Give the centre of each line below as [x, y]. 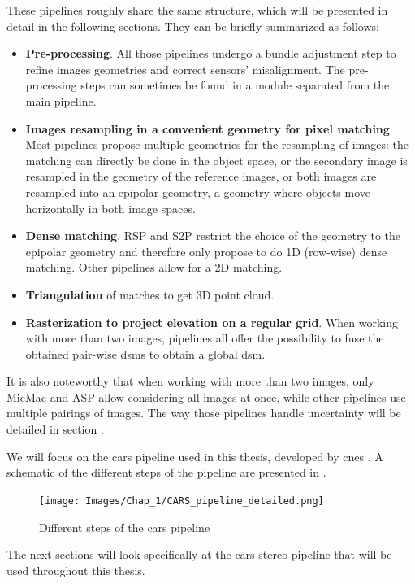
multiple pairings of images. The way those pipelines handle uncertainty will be [204, 413]
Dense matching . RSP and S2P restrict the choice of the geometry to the [213, 235]
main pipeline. [61, 100]
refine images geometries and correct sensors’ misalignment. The [185, 69]
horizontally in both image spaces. [110, 208]
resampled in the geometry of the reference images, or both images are [201, 176]
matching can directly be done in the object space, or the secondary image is [216, 160]
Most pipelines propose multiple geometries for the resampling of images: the [217, 144]
